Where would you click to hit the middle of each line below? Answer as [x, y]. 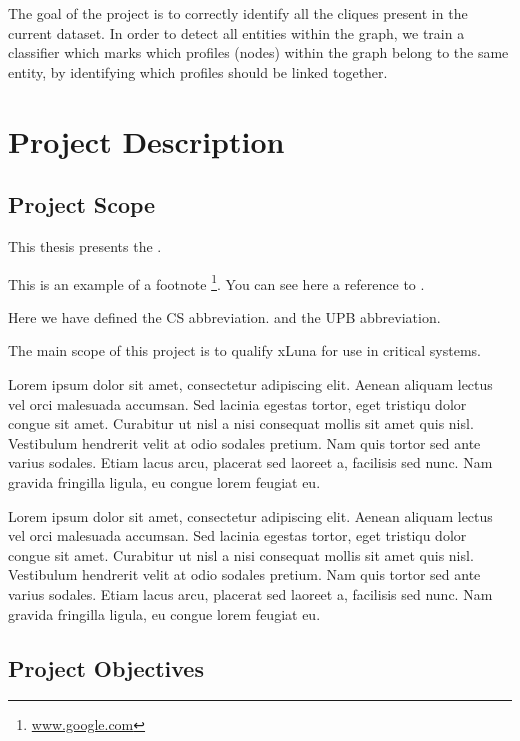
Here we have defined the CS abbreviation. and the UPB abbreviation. [224, 316]
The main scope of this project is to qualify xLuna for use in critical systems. [244, 350]
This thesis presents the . [85, 245]
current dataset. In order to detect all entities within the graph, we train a [236, 32]
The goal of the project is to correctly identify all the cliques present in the [238, 13]
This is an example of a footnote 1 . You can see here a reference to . [216, 282]
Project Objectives [106, 667]
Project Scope [82, 204]
